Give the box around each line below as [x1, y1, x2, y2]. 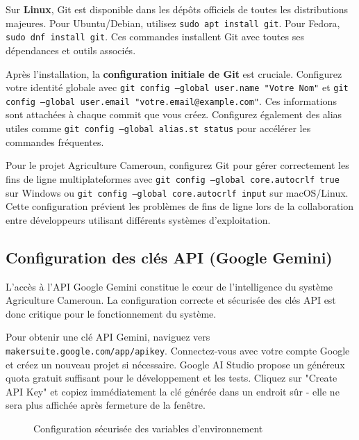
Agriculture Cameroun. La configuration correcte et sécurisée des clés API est [6, 293, 336, 307]
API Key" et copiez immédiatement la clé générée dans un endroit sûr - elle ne [6, 384, 340, 398]
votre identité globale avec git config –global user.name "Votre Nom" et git [6, 80, 349, 95]
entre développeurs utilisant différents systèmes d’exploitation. [6, 212, 271, 227]
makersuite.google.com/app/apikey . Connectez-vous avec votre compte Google [6, 343, 350, 357]
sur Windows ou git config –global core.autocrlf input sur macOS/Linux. [6, 185, 349, 199]
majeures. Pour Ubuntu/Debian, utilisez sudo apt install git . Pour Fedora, [6, 15, 340, 30]
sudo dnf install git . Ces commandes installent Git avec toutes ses [6, 29, 304, 44]
